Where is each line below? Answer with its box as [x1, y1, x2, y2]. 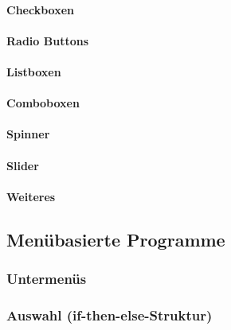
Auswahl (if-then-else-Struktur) [6, 305, 213, 324]
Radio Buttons [6, 32, 88, 49]
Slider [6, 157, 39, 173]
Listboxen [6, 63, 61, 80]
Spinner [6, 126, 50, 142]
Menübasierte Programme [6, 227, 225, 251]
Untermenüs [6, 269, 87, 289]
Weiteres [6, 188, 56, 204]
